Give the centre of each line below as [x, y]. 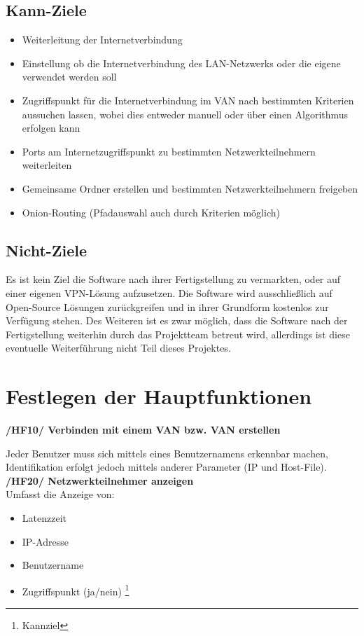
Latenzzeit [44, 518]
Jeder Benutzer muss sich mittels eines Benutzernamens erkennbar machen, [167, 453]
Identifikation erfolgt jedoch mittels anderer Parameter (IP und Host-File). [166, 467]
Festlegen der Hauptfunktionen [159, 396]
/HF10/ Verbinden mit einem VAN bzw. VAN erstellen [143, 430]
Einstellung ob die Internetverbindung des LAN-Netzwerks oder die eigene [181, 63]
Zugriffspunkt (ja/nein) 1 [76, 590]
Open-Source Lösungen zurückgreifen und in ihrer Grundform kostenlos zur [167, 306]
